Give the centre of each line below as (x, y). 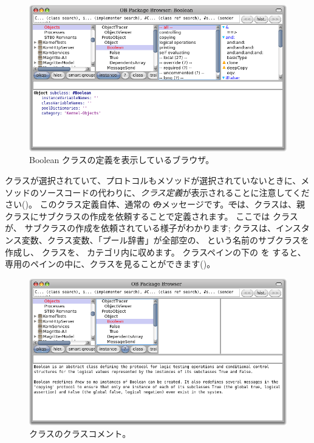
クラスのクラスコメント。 (80, 434)
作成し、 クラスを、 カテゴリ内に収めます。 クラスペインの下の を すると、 (155, 252)
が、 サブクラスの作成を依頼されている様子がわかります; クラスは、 (140, 228)
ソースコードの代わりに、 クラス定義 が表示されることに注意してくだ (174, 192)
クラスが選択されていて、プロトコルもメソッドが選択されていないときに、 (153, 180)
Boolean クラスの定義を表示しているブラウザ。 (122, 160)
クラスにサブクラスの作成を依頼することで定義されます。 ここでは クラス (152, 216)
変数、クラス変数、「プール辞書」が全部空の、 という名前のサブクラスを (165, 240)
